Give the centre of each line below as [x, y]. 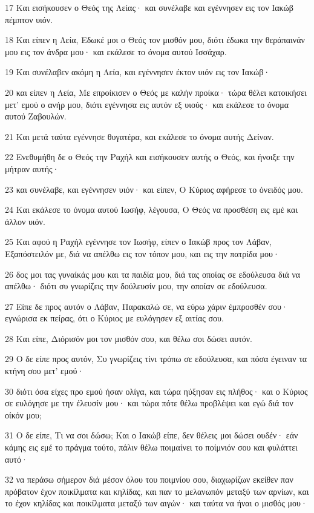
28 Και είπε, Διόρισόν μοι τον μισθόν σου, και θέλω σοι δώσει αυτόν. [129, 338]
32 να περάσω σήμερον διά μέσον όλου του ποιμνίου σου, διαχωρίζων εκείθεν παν [149, 479]
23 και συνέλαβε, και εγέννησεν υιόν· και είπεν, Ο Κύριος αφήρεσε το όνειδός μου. [154, 189]
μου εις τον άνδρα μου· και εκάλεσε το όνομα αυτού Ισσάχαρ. [116, 51]
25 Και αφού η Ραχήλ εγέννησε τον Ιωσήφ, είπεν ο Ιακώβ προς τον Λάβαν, [138, 242]
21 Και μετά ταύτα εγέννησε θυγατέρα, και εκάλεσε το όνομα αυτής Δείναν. [139, 136]
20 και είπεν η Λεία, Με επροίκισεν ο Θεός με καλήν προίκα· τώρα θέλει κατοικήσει [156, 92]
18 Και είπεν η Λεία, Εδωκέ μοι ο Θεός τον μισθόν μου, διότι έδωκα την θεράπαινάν [155, 40]
